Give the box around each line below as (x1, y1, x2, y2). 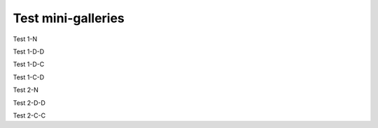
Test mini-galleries (13, 10, 125, 26)
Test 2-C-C (13, 111, 45, 120)
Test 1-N (13, 35, 38, 43)
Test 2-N (13, 86, 38, 94)
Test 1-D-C (13, 60, 45, 69)
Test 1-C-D (13, 73, 45, 81)
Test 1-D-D (13, 47, 45, 56)
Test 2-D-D (13, 98, 45, 107)
